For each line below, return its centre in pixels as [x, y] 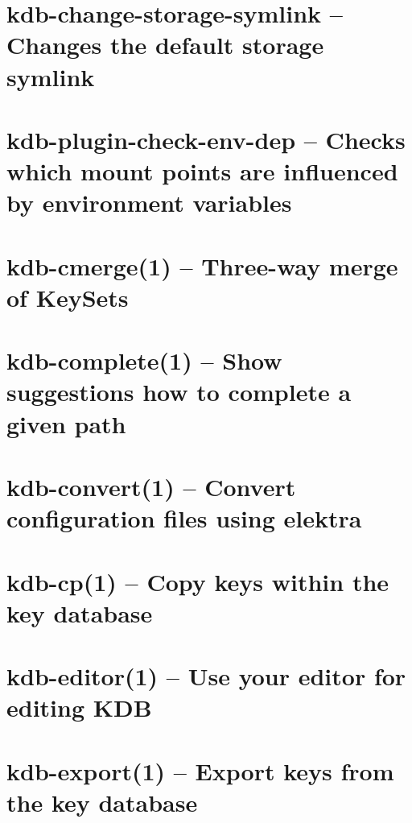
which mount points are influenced [202, 171]
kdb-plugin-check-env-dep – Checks [206, 139]
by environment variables [149, 203]
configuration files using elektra [184, 518]
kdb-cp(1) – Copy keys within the [198, 581]
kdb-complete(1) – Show [144, 360]
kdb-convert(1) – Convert [151, 486]
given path [66, 423]
